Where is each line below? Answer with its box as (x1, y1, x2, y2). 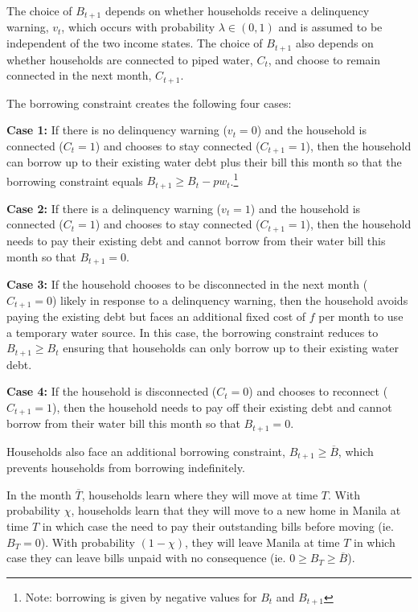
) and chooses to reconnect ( (248, 383, 388, 400)
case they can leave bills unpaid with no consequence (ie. (6, 549, 286, 566)
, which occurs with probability (61, 18, 215, 35)
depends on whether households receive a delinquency (104, 2, 370, 18)
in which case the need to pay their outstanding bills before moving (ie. (42, 518, 394, 534)
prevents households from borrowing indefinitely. (6, 459, 245, 476)
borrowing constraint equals (6, 172, 143, 189)
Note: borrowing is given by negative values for (25, 588, 257, 605)
